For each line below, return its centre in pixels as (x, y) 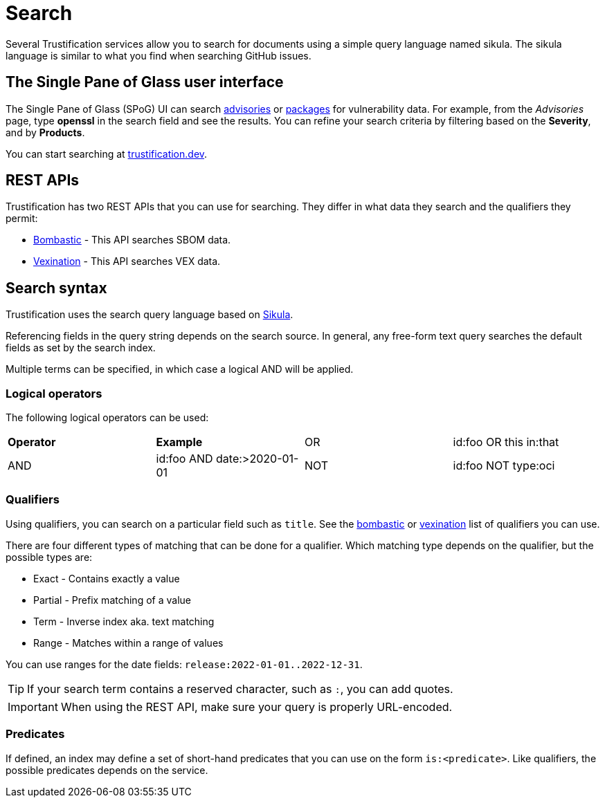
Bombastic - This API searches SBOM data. (132, 240)
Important (33, 707)
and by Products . (45, 132)
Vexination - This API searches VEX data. (127, 261)
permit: (22, 219)
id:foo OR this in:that (506, 442)
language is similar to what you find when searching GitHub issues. (159, 55)
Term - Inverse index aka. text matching (124, 621)
